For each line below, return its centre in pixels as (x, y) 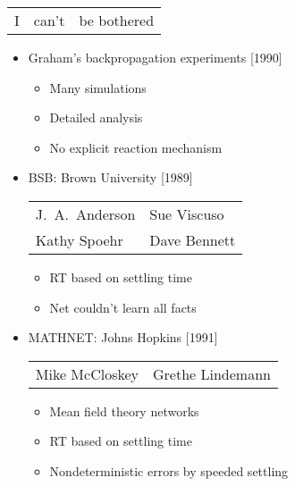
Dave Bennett (193, 239)
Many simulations (98, 87)
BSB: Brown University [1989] (110, 177)
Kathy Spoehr (79, 239)
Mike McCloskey (87, 373)
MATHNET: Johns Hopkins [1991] (123, 337)
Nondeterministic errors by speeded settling (169, 470)
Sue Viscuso (187, 214)
